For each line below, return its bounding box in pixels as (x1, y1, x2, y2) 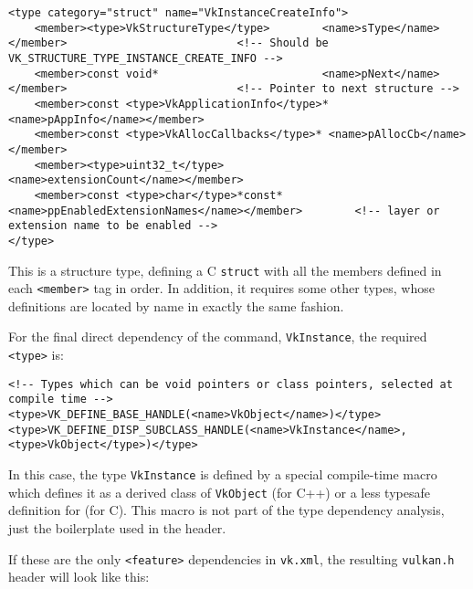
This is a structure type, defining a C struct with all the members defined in (8, 260, 442, 279)
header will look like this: (8, 567, 150, 586)
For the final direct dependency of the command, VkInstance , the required (8, 327, 427, 346)
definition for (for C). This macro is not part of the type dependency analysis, (8, 500, 445, 520)
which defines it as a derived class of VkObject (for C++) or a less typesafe (8, 482, 430, 501)
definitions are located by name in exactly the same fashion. (8, 296, 344, 315)
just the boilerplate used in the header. (8, 518, 226, 537)
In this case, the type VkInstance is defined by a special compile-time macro (8, 465, 437, 483)
